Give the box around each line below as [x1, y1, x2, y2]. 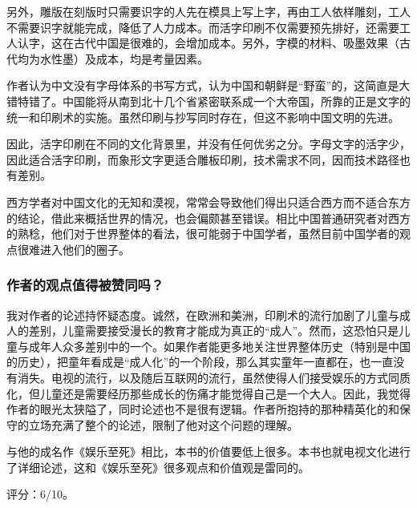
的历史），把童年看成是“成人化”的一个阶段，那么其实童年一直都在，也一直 [6, 353, 394, 370]
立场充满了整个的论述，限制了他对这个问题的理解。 [28, 416, 298, 433]
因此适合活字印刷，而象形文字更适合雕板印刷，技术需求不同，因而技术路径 [6, 151, 399, 167]
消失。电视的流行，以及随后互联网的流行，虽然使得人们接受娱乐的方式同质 [17, 369, 411, 385]
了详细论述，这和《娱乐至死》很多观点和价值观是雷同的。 [6, 458, 310, 475]
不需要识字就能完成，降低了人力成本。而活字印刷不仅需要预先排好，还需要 [6, 18, 399, 35]
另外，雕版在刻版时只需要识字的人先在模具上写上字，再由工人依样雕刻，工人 [6, 3, 411, 19]
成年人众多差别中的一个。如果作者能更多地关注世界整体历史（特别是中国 [28, 337, 411, 354]
